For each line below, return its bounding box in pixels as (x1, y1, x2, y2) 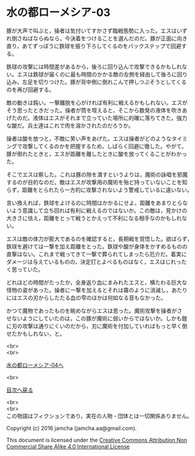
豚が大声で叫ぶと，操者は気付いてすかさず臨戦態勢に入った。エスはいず (6, 27, 188, 34)
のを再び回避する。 (6, 86, 55, 93)
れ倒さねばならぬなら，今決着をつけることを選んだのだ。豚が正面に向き (6, 34, 188, 42)
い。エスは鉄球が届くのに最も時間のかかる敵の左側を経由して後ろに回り (6, 70, 188, 78)
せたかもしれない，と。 (6, 330, 65, 337)
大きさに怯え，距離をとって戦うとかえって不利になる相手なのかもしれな (6, 214, 188, 222)
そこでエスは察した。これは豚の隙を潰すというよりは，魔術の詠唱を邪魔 (6, 171, 188, 178)
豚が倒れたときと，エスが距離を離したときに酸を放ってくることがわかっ (6, 150, 188, 157)
